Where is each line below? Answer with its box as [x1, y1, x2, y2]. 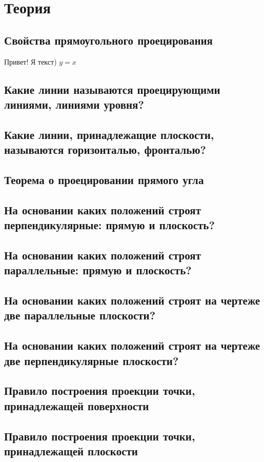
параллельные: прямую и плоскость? [4, 262, 192, 278]
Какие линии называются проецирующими [4, 81, 220, 97]
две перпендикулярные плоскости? [4, 352, 179, 368]
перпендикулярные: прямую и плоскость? [4, 217, 215, 233]
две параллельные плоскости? [4, 307, 156, 323]
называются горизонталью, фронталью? [4, 142, 206, 157]
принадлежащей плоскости [4, 443, 138, 458]
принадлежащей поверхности [4, 397, 149, 413]
